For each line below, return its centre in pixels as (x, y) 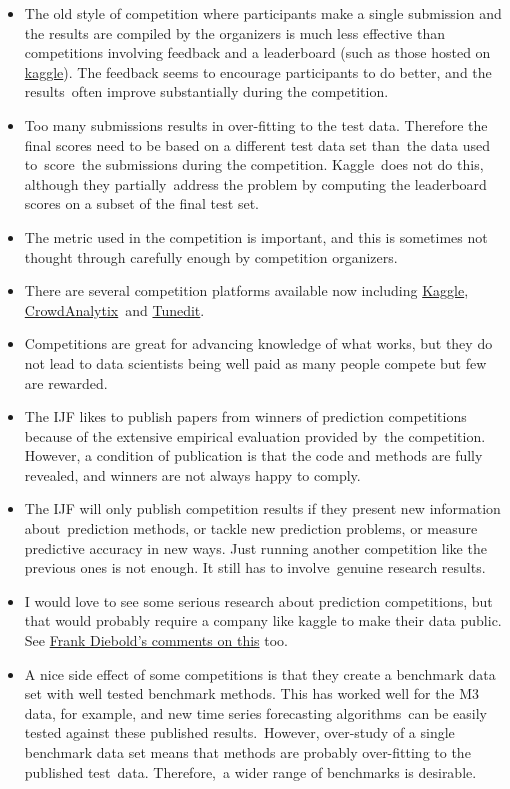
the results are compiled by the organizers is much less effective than (234, 32)
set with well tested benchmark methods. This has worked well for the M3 (252, 693)
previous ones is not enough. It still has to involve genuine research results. (255, 567)
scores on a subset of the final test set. (141, 203)
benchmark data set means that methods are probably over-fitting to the (247, 752)
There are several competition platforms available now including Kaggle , (246, 290)
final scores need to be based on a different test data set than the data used (257, 144)
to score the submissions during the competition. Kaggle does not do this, (254, 164)
